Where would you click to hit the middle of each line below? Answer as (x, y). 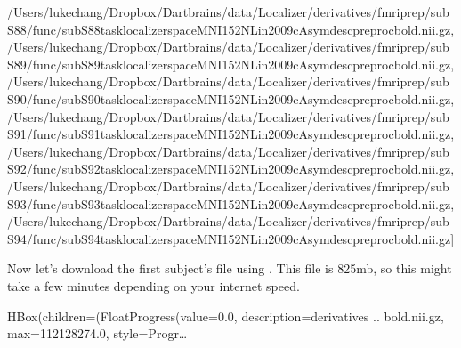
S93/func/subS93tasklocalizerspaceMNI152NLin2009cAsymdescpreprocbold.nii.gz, (231, 203)
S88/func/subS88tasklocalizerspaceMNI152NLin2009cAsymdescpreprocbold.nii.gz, (231, 29)
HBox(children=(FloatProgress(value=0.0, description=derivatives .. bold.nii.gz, (226, 316)
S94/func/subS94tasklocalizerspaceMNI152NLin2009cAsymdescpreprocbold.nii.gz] (231, 238)
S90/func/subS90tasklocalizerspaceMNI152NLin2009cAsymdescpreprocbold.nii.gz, (231, 98)
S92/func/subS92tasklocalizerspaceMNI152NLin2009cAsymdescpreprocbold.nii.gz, (231, 169)
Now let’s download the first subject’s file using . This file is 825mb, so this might (230, 268)
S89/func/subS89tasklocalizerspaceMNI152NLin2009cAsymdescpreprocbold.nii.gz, (231, 64)
